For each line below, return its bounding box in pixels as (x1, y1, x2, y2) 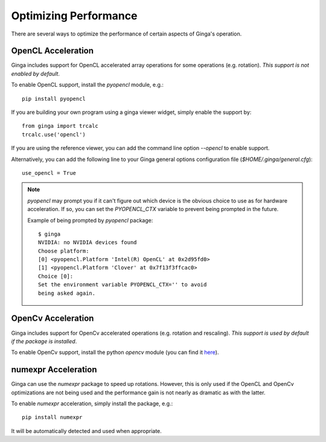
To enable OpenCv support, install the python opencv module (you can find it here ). (11, 349, 219, 356)
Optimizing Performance (11, 9, 138, 22)
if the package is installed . (11, 338, 77, 345)
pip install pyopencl (22, 95, 86, 102)
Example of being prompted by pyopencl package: (27, 216, 153, 224)
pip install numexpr (22, 414, 83, 421)
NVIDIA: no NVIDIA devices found (38, 239, 137, 246)
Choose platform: (38, 247, 89, 254)
